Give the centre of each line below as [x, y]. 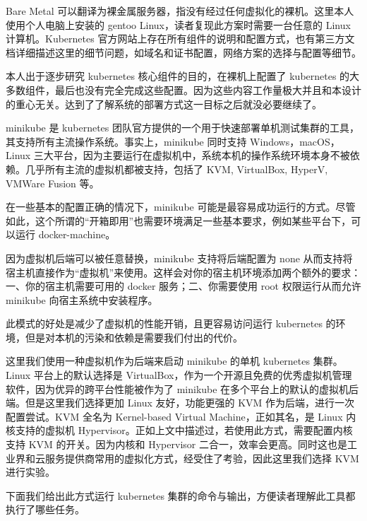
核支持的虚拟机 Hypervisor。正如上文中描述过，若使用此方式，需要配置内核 [179, 430]
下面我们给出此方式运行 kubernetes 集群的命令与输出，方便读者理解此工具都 [181, 495]
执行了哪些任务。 [45, 509]
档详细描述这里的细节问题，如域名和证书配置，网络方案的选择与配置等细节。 [183, 52]
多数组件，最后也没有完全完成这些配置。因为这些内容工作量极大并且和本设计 [183, 89]
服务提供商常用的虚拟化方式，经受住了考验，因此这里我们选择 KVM [202, 458]
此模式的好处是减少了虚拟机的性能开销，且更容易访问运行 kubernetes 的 [171, 323]
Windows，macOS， [295, 141]
